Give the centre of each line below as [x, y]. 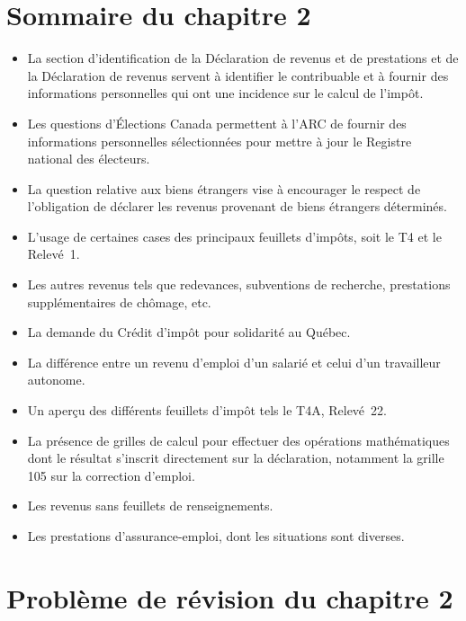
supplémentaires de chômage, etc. [119, 302]
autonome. [56, 380]
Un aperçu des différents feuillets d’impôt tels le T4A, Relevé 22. [207, 410]
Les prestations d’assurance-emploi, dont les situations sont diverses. [216, 536]
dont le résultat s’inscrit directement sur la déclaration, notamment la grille [236, 458]
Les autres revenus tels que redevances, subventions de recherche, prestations [239, 284]
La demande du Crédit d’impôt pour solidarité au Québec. [189, 332]
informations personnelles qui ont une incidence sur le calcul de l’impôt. [225, 93]
